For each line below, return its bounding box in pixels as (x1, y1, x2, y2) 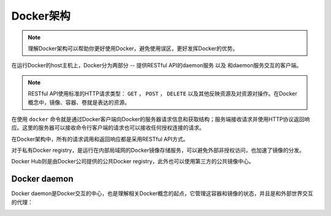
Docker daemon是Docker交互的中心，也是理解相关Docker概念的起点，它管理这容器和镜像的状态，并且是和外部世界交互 (11, 190, 314, 197)
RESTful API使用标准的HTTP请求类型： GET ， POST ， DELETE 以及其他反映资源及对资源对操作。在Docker (28, 90, 297, 97)
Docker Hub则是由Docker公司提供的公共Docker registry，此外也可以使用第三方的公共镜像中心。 (11, 158, 254, 165)
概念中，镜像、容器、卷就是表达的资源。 (28, 99, 130, 106)
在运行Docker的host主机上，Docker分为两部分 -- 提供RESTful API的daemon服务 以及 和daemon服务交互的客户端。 (11, 62, 302, 69)
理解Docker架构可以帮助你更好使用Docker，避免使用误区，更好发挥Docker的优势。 (28, 45, 238, 52)
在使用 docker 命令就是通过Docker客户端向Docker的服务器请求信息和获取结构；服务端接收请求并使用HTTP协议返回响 (11, 115, 310, 122)
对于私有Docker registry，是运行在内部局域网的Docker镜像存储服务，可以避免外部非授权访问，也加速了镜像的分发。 (11, 147, 305, 154)
